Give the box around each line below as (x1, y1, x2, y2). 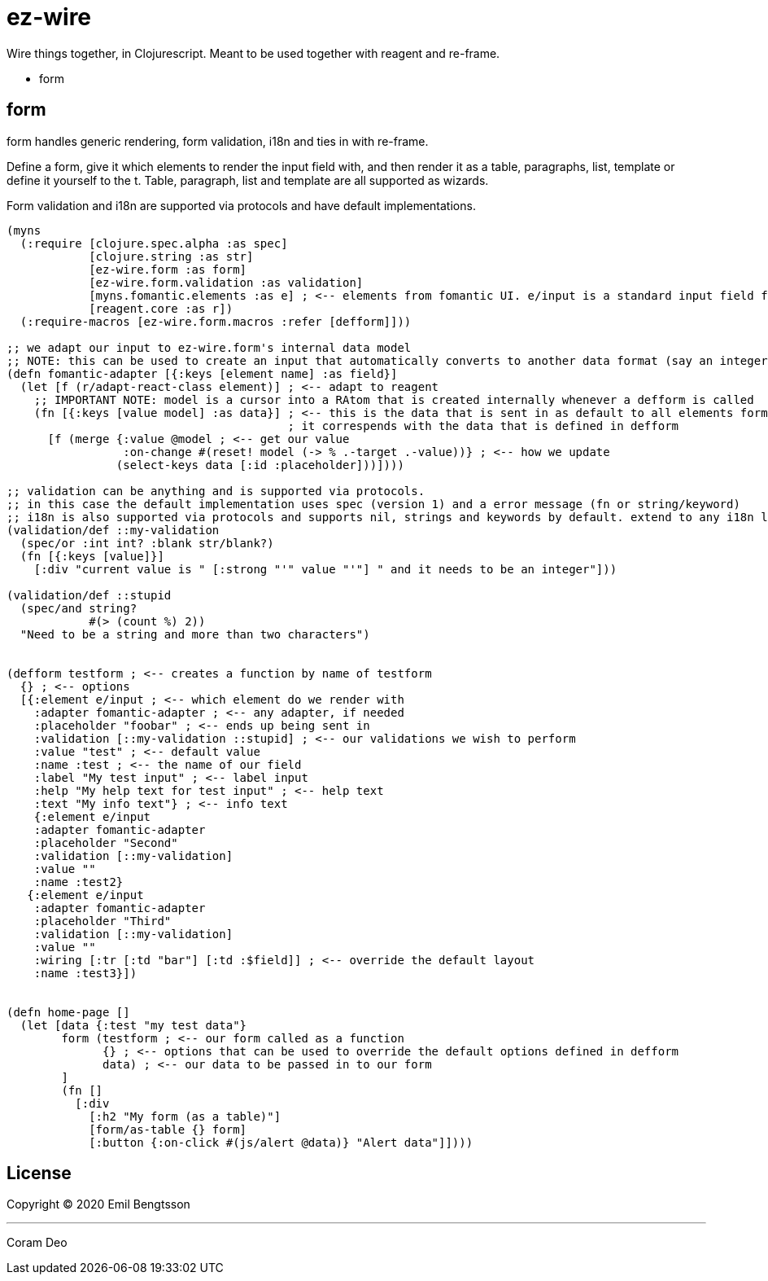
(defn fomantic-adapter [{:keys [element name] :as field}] (7, 366, 398, 380)
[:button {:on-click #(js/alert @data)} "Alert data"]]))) (89, 1135, 473, 1149)
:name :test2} (33, 875, 124, 888)
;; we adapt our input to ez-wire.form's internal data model (7, 340, 412, 354)
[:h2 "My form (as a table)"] (89, 1109, 281, 1123)
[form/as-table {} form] (89, 1122, 247, 1136)
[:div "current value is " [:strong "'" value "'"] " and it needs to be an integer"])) (33, 562, 617, 576)
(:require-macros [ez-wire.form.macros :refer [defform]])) (20, 314, 412, 328)
